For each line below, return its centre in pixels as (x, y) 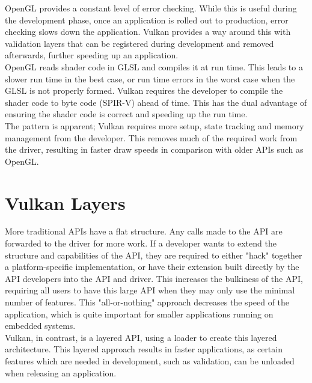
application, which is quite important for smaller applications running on (139, 314)
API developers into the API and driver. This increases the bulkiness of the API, (154, 278)
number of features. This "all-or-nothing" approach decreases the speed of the (147, 302)
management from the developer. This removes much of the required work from (151, 137)
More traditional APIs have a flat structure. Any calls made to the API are (144, 231)
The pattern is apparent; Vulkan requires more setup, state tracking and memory (154, 125)
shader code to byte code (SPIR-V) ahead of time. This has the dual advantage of (156, 102)
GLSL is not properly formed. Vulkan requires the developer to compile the (144, 90)
